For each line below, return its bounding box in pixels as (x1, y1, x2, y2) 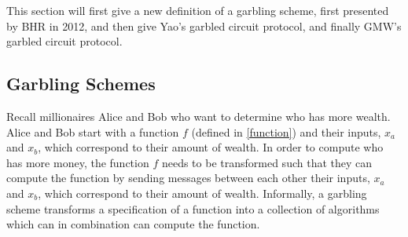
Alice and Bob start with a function (6, 123, 179, 140)
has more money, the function (6, 154, 149, 170)
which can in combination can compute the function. (6, 216, 260, 232)
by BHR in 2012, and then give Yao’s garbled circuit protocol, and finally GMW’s (6, 17, 402, 34)
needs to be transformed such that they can (161, 154, 373, 170)
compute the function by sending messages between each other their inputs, (6, 170, 370, 186)
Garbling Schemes (6, 71, 156, 96)
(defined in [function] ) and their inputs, (191, 123, 381, 140)
